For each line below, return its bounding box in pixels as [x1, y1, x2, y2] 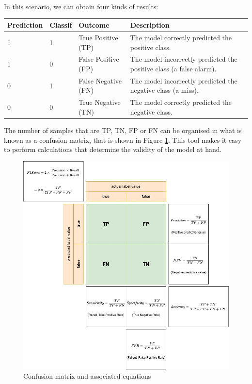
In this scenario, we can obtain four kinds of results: [4, 1, 158, 11]
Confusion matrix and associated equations [23, 371, 151, 381]
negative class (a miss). [130, 85, 199, 95]
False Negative [79, 75, 122, 85]
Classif [49, 20, 72, 30]
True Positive [79, 32, 118, 42]
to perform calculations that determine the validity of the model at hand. [4, 144, 222, 154]
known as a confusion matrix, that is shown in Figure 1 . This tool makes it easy [4, 134, 242, 145]
